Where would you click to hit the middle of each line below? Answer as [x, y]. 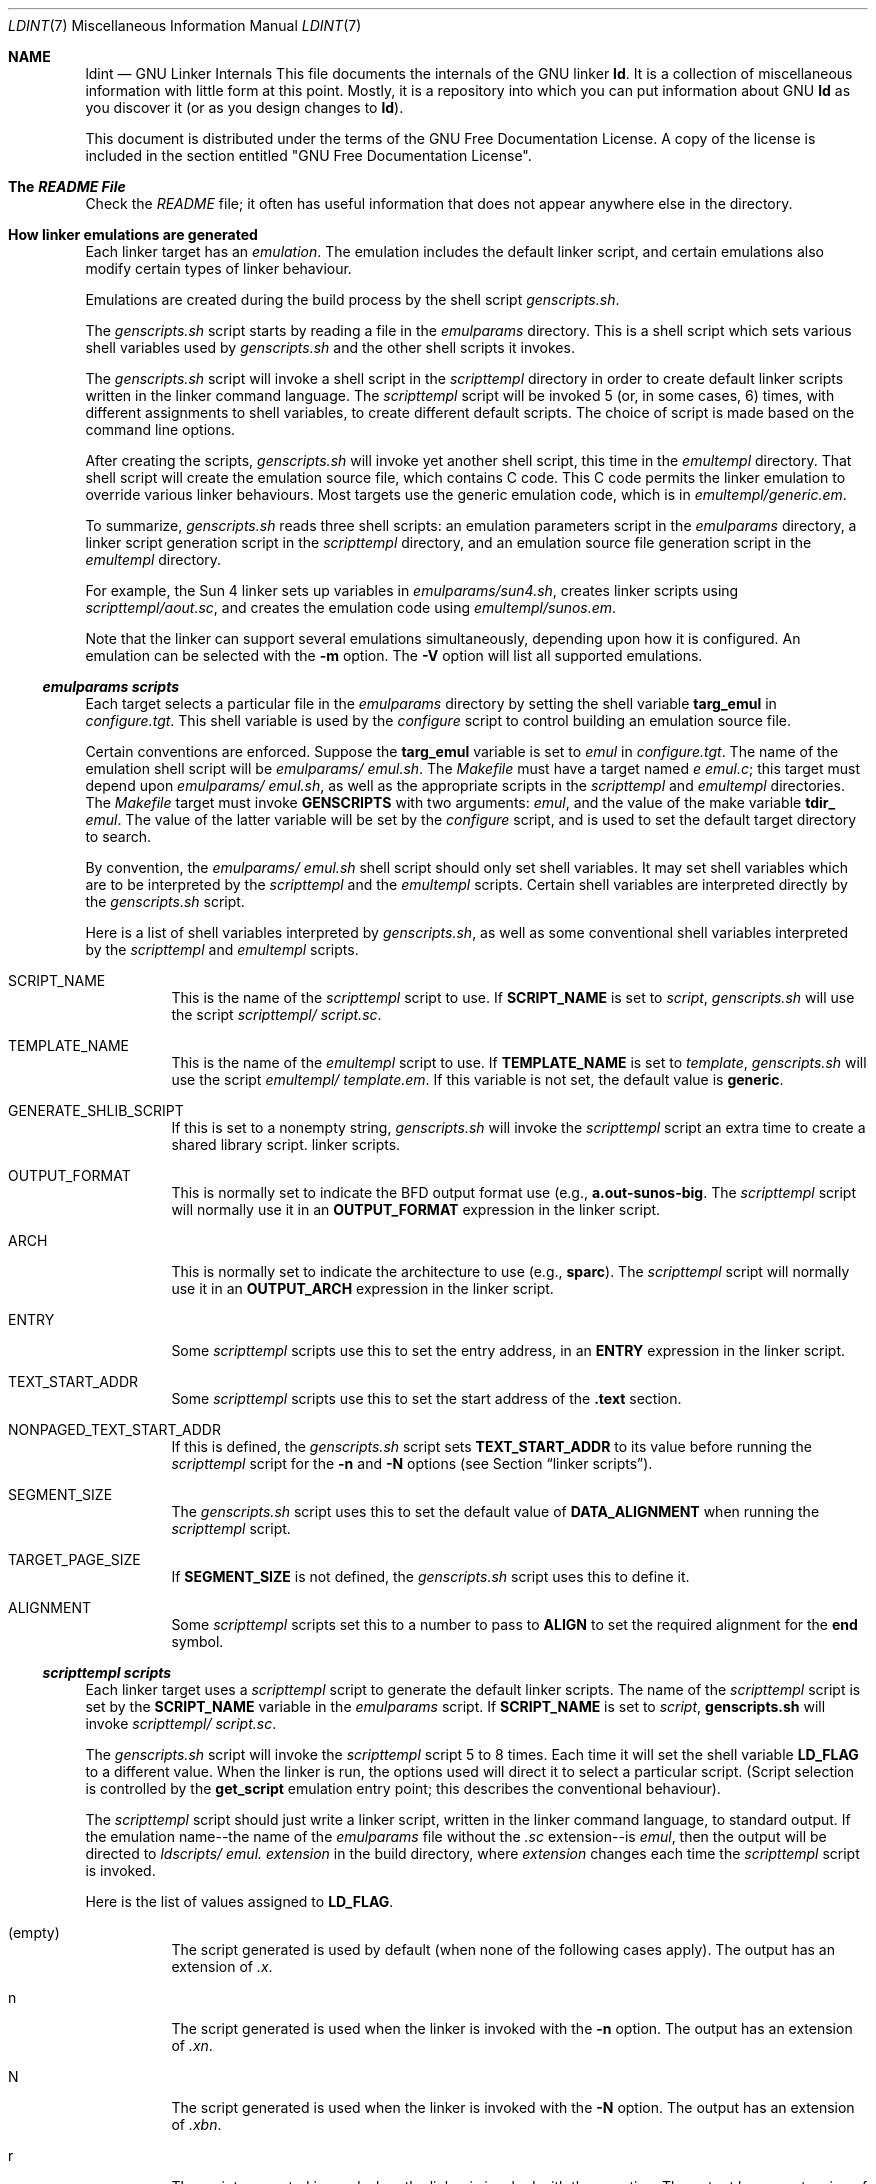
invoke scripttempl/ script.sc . [181, 1723]
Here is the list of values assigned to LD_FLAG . [239, 1901]
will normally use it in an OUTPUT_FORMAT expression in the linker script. [416, 1209]
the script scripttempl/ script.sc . [276, 1014]
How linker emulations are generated [133, 234]
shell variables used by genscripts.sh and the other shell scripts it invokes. [330, 347]
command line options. [160, 429]
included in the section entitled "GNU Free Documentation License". [308, 155]
